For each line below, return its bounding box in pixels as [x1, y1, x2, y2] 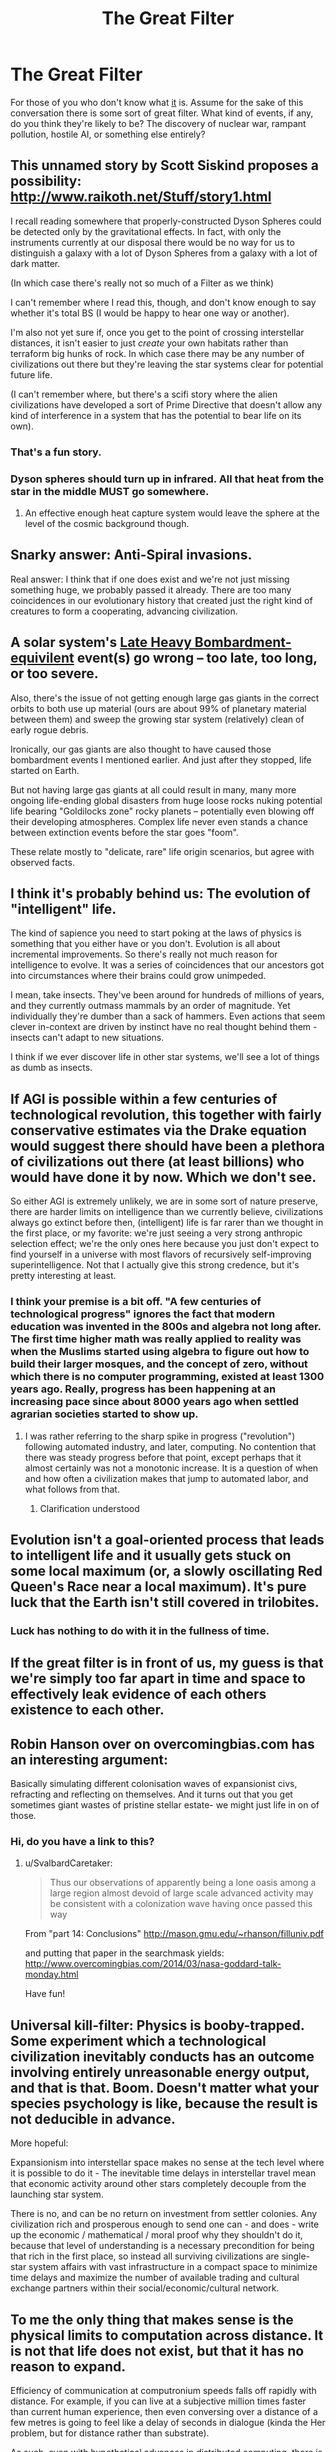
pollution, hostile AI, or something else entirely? [10, 128, 206, 140]
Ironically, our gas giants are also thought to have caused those [10, 743, 272, 755]
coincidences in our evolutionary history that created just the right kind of [10, 594, 313, 606]
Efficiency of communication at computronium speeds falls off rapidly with [10, 2384, 317, 2396]
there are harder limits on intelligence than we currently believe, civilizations [10, 1206, 324, 1218]
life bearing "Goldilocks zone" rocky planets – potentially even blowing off [10, 805, 315, 817]
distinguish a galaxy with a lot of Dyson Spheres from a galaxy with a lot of [10, 247, 318, 259]
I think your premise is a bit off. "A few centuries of [10, 1295, 262, 1309]
